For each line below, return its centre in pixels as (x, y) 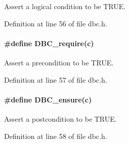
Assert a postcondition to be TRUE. (60, 118)
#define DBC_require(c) (49, 43)
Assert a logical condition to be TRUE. (65, 6)
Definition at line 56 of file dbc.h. (56, 23)
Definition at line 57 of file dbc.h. (56, 79)
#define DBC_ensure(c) (48, 99)
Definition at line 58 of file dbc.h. (56, 136)
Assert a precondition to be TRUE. (59, 62)
